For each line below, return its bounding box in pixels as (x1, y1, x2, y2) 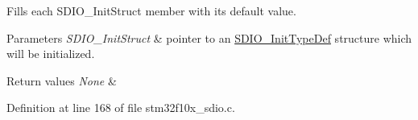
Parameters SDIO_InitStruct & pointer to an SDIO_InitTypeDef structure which (6, 29, 412, 46)
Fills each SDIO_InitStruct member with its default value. (6, 2, 296, 19)
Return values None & (6, 72, 117, 89)
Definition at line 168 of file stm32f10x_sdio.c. (6, 99, 235, 116)
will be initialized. (6, 45, 95, 62)
